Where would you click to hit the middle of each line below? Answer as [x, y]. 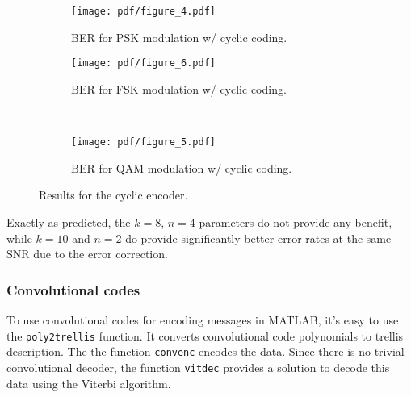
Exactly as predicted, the [69, 221]
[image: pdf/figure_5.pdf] [143, 142]
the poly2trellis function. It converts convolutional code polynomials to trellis [205, 335]
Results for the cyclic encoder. [113, 195]
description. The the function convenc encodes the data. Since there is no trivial [205, 351]
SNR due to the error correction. [87, 254]
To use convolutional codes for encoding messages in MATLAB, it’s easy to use [203, 319]
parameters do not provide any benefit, [296, 221]
